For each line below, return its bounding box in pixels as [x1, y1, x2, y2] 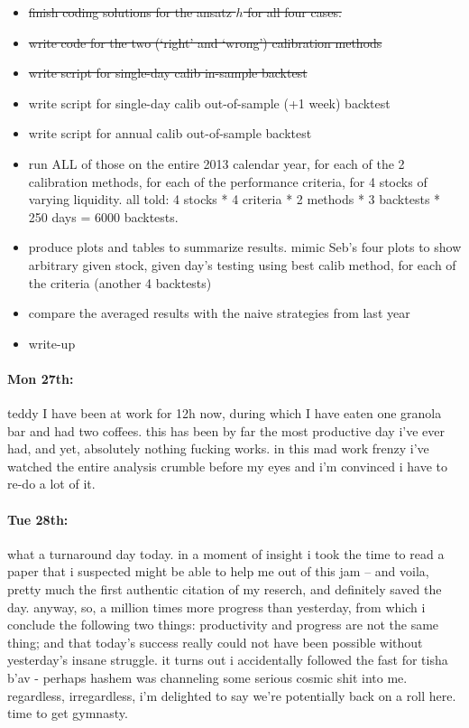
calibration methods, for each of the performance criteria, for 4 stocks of [28, 172, 428, 191]
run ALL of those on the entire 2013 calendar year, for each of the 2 [28, 154, 405, 173]
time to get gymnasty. [7, 704, 128, 723]
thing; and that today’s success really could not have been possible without [7, 632, 423, 651]
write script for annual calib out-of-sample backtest [28, 124, 312, 143]
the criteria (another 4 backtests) [28, 273, 212, 292]
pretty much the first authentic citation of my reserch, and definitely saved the [7, 580, 442, 599]
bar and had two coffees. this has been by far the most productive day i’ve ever [7, 421, 445, 440]
